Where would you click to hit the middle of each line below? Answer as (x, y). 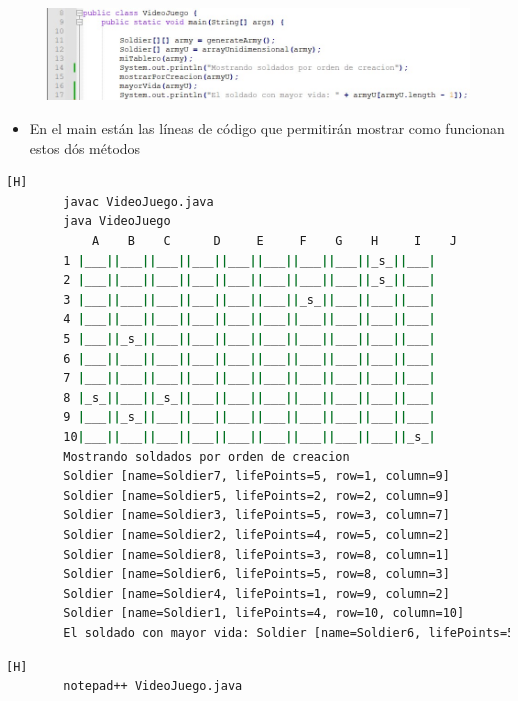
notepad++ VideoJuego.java (153, 686)
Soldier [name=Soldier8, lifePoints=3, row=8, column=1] (256, 554)
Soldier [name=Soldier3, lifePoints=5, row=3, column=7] (256, 515)
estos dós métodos (85, 147)
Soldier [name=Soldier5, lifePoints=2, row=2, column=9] (256, 495)
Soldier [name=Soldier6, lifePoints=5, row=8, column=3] (256, 574)
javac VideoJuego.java (138, 201)
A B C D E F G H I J (274, 241)
